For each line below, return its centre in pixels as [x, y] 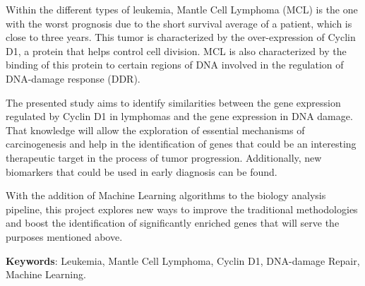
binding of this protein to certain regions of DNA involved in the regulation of [175, 65]
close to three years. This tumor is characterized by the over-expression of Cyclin [181, 37]
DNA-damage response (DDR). [73, 78]
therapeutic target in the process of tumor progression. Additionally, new [164, 157]
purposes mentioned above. [64, 236]
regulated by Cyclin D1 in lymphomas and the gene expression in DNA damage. [179, 116]
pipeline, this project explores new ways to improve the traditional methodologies [182, 209]
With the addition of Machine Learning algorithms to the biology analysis [166, 195]
